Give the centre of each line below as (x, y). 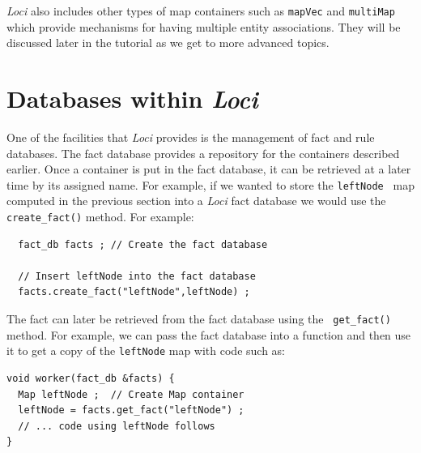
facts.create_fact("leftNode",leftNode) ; (134, 292)
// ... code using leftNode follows (117, 426)
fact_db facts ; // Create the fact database (143, 244)
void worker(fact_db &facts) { (91, 378)
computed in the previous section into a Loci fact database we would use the (196, 201)
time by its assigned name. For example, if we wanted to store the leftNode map (211, 184)
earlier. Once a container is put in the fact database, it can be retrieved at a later (209, 169)
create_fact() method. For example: (100, 216)
